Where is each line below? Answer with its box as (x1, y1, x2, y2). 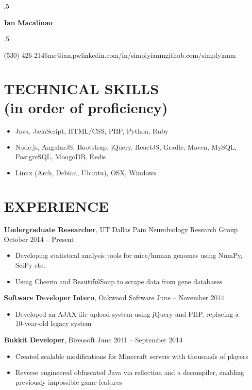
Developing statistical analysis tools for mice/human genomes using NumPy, (15, 250, 243, 260)
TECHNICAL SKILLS (4, 78, 159, 98)
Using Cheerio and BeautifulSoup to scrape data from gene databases (15, 276, 222, 286)
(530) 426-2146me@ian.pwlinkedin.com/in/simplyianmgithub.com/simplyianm (4, 50, 236, 60)
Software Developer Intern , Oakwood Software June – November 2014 (4, 292, 224, 303)
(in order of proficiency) (4, 97, 168, 117)
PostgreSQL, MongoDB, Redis (15, 151, 106, 161)
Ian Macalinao (4, 17, 53, 27)
